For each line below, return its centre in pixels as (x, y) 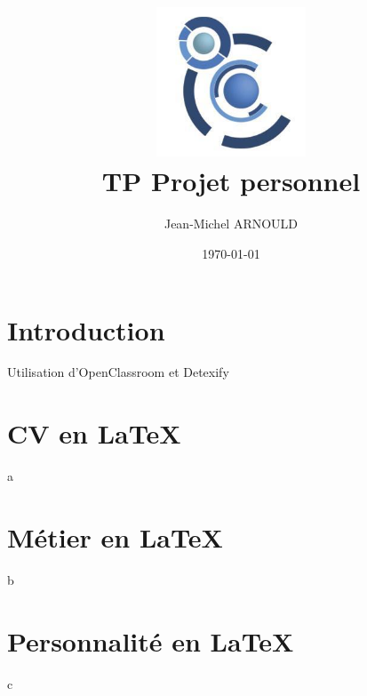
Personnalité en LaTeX (151, 640)
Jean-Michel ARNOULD (231, 224)
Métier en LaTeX (115, 536)
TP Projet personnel (231, 181)
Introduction (86, 329)
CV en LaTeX (94, 433)
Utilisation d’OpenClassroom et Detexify (118, 372)
